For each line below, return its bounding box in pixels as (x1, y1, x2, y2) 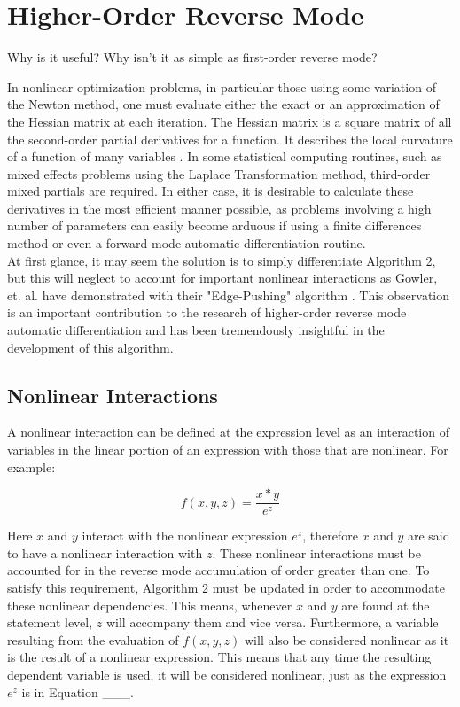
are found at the (341, 595, 430, 614)
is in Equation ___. (21, 682, 134, 701)
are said (407, 526, 450, 545)
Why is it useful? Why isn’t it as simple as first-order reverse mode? (7, 48, 378, 66)
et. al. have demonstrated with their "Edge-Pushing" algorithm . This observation (7, 285, 450, 304)
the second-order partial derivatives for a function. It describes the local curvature (7, 129, 453, 148)
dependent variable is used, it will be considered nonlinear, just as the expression (7, 665, 447, 684)
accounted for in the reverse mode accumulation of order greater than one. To (7, 561, 430, 579)
